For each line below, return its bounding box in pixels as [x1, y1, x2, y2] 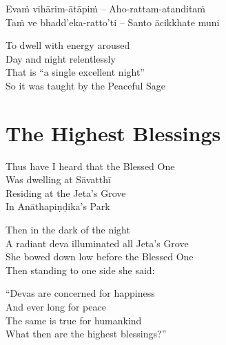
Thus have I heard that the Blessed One [6, 158, 175, 173]
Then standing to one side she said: [6, 262, 155, 277]
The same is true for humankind [6, 313, 142, 327]
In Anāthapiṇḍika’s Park [6, 199, 110, 213]
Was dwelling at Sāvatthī [6, 172, 111, 187]
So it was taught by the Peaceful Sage [6, 78, 166, 92]
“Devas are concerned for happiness [6, 286, 155, 300]
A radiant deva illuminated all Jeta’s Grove [6, 236, 189, 250]
